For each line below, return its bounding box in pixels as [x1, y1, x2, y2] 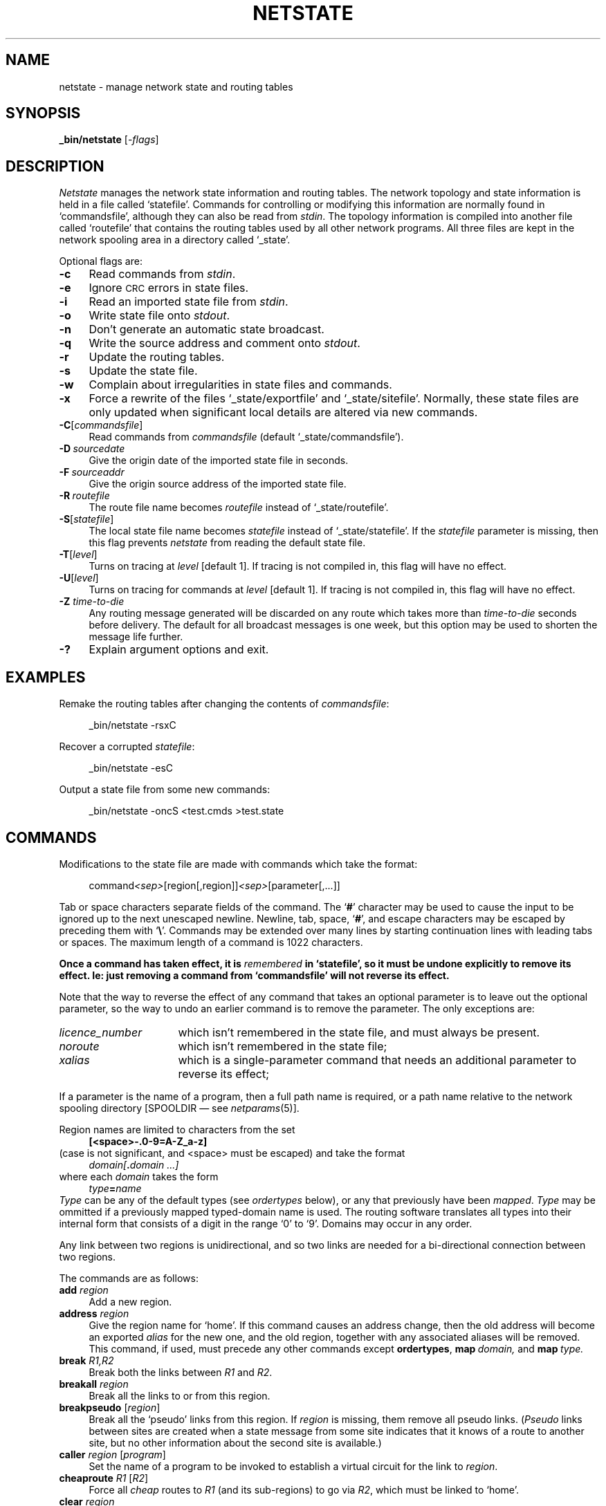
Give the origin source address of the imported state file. [89, 478, 347, 490]
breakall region [59, 1377, 129, 1390]
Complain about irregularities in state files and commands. [89, 378, 392, 392]
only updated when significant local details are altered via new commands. [89, 405, 478, 420]
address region [59, 1307, 129, 1319]
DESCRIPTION [6, 157, 104, 175]
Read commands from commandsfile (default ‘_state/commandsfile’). [89, 431, 404, 443]
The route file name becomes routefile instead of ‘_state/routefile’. [89, 501, 389, 514]
